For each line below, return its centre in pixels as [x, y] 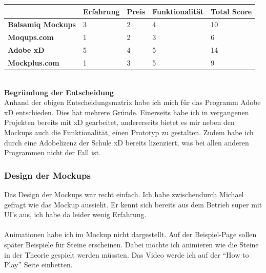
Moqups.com [31, 37]
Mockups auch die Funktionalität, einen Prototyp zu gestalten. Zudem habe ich [129, 132]
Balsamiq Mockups [42, 24]
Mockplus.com [34, 62]
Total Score [231, 11]
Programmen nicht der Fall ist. [53, 152]
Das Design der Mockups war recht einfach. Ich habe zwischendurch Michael [124, 194]
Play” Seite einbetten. [38, 265]
